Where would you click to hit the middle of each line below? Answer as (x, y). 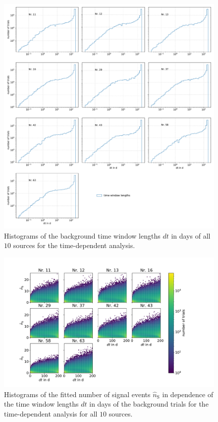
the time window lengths (41, 404)
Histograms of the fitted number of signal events (77, 394)
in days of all (191, 235)
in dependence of (188, 394)
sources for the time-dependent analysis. (74, 245)
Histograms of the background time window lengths (82, 235)
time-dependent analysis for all (51, 413)
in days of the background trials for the (149, 404)
